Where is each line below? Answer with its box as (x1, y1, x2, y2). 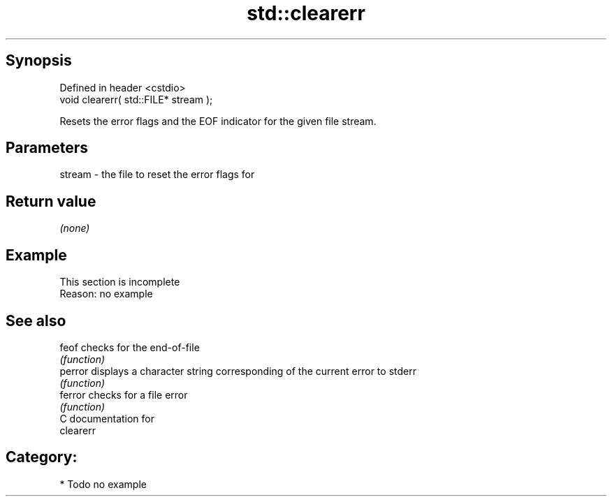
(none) (59, 222, 90, 235)
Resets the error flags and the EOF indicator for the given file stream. (59, 115, 377, 127)
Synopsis (6, 52, 72, 70)
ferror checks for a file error (59, 388, 188, 401)
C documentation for (59, 412, 155, 425)
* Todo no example (59, 478, 147, 490)
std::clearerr (247, 1, 365, 25)
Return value (6, 192, 96, 210)
